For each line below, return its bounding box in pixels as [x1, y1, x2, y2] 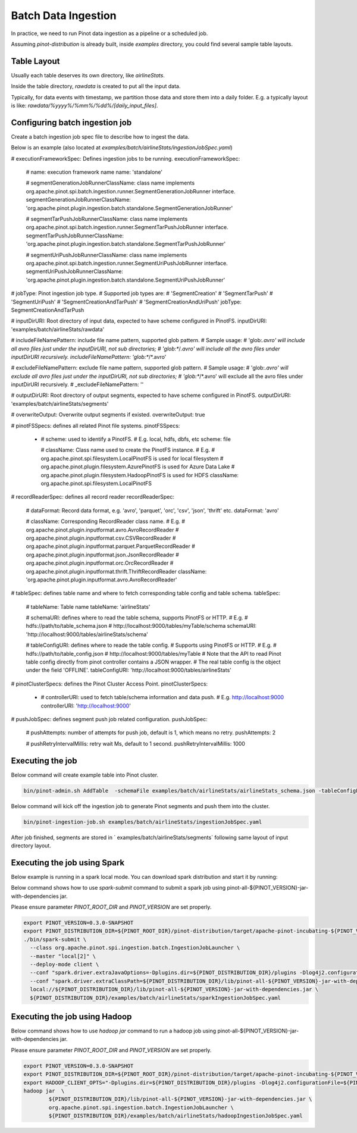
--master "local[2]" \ [30, 953, 96, 959]
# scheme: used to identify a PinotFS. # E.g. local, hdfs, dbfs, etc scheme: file [40, 436, 231, 443]
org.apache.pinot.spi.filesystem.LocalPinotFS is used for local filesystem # [40, 455, 224, 462]
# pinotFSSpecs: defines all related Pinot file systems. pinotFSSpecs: [11, 422, 180, 429]
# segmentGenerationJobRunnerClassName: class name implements [26, 179, 195, 187]
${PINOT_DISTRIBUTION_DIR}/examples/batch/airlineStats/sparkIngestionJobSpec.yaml [30, 994, 281, 1001]
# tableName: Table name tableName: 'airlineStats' [26, 603, 151, 610]
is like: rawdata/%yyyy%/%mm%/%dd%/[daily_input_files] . [11, 102, 158, 109]
